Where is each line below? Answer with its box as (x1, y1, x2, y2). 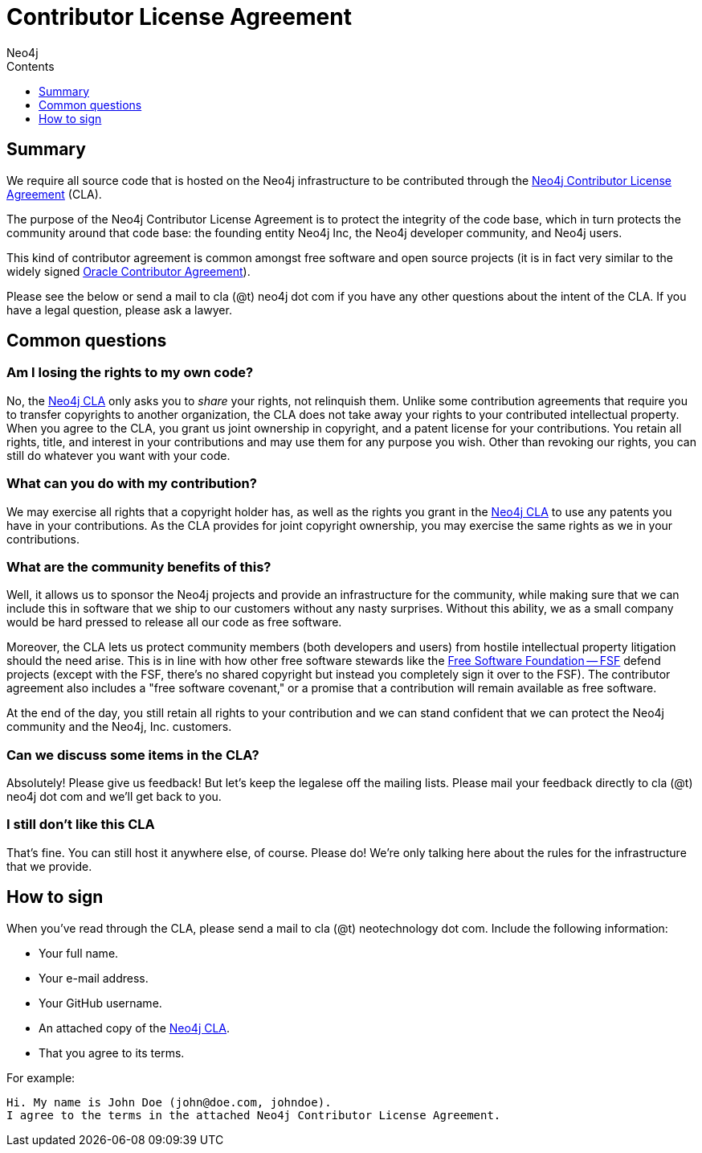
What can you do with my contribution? (6, 475, 257, 492)
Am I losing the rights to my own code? (6, 364, 254, 381)
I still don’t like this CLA (6, 816, 155, 833)
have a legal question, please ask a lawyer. (6, 302, 232, 317)
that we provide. (6, 859, 92, 873)
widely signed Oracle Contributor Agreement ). (6, 264, 251, 278)
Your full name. (39, 946, 119, 960)
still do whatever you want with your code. (6, 448, 231, 462)
